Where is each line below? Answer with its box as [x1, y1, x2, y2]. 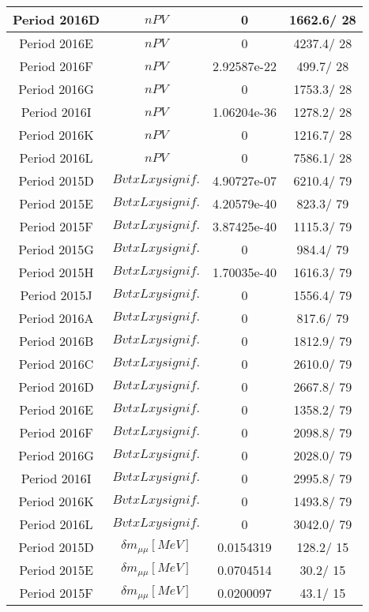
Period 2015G [18, 240, 94, 258]
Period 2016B [18, 332, 94, 350]
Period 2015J [20, 286, 92, 304]
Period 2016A [18, 309, 94, 327]
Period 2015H [18, 263, 94, 281]
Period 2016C [18, 355, 94, 373]
